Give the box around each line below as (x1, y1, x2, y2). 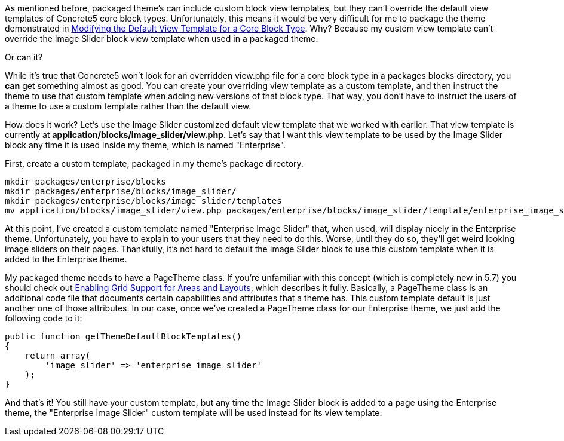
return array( (24, 351, 91, 360)
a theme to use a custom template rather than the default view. (5, 101, 252, 111)
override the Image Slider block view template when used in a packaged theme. (5, 33, 318, 44)
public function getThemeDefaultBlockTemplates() (5, 332, 242, 341)
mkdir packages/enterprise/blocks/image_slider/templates (5, 196, 282, 206)
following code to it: (5, 313, 82, 323)
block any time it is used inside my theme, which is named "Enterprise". (5, 140, 286, 150)
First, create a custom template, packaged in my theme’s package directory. (5, 158, 304, 169)
